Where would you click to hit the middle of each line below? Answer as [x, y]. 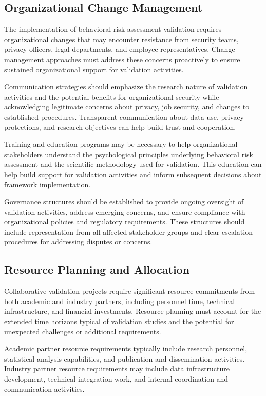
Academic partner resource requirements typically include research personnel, [126, 348]
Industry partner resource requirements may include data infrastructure [117, 369]
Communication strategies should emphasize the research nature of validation [126, 87]
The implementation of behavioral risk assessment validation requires [113, 29]
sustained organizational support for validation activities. [94, 69]
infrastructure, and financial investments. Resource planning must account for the [133, 311]
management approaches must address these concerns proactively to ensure [122, 59]
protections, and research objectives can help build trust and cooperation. [120, 127]
